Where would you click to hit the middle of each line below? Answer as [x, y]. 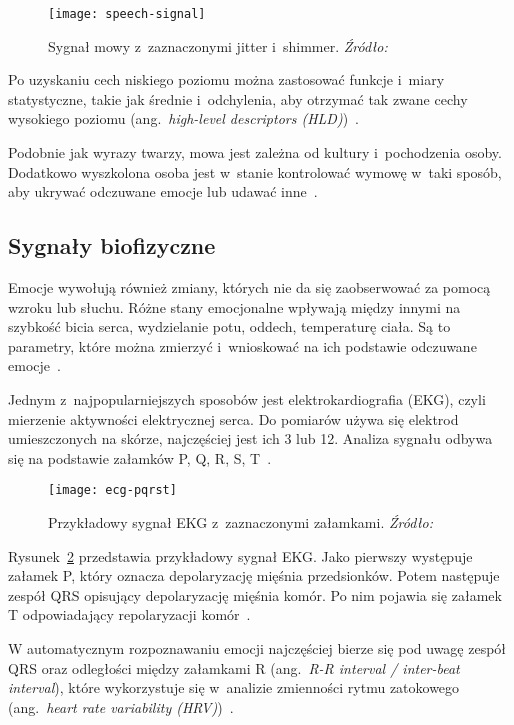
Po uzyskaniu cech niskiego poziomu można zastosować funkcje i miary [226, 79]
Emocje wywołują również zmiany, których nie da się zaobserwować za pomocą [249, 287]
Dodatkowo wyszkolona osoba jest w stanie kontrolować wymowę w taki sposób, [255, 171]
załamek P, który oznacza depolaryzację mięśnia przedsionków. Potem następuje [254, 575]
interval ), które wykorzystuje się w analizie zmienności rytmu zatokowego [234, 687]
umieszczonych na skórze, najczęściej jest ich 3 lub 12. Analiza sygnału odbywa [250, 438]
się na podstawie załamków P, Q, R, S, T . [140, 457]
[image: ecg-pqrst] [112, 490]
